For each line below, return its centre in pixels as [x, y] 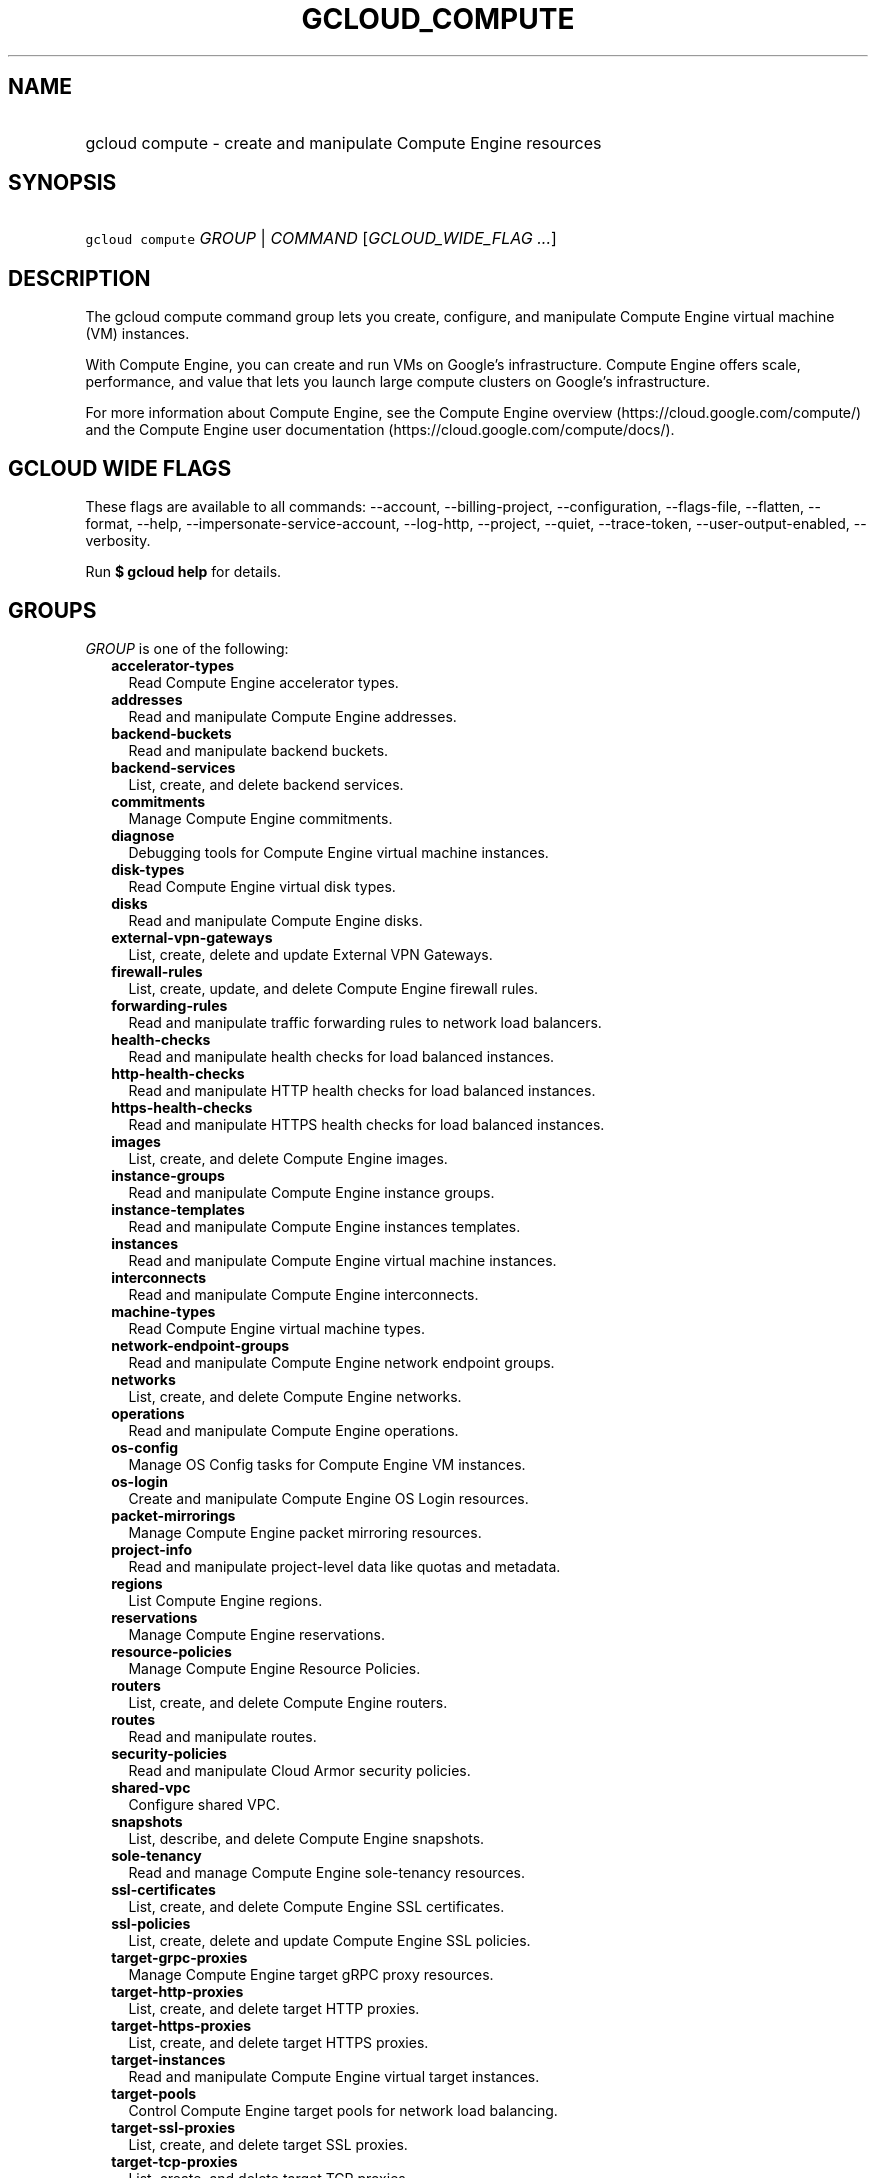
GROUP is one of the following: [187, 648]
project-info [152, 1549]
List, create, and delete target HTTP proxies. [274, 2008]
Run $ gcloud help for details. [183, 572]
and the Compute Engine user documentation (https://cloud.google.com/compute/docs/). [380, 430]
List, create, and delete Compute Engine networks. [295, 1396]
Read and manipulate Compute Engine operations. [293, 1430]
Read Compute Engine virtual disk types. [262, 886]
